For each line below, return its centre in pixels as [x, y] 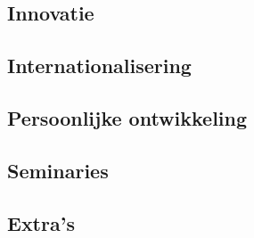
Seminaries [58, 170]
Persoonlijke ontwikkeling [127, 117]
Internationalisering [99, 66]
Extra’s [41, 222]
